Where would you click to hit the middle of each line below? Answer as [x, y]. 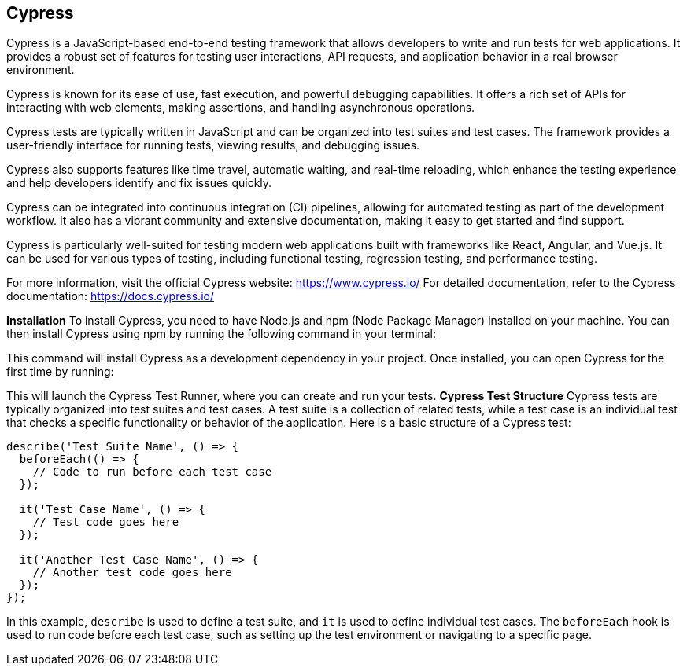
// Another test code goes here [132, 573]
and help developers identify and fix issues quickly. [139, 183]
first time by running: [60, 372]
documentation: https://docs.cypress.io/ [110, 296]
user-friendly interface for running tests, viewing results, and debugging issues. [213, 145]
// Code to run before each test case [152, 472]
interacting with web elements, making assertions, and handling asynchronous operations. [241, 108]
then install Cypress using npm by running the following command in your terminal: [222, 334]
